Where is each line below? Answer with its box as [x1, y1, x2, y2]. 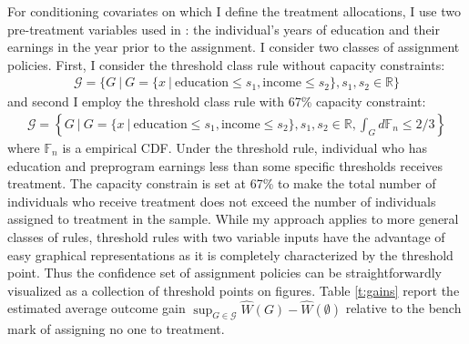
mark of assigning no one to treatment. [7, 319, 225, 339]
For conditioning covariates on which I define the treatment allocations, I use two [7, 2, 461, 20]
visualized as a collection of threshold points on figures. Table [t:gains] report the [7, 280, 460, 299]
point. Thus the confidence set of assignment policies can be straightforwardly [7, 263, 442, 282]
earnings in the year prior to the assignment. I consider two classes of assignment [7, 37, 460, 56]
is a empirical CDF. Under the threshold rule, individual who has [62, 138, 427, 157]
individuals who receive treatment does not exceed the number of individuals [7, 191, 436, 210]
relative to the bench [345, 298, 462, 318]
